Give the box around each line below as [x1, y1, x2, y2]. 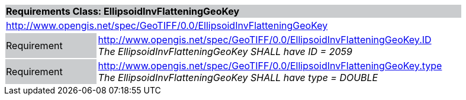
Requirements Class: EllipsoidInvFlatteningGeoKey [6, 5, 240, 17]
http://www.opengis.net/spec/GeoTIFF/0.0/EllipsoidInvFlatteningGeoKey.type [98, 60, 442, 72]
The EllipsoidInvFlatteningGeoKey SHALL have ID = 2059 [98, 46, 352, 57]
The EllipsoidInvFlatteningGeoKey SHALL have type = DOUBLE [98, 72, 378, 83]
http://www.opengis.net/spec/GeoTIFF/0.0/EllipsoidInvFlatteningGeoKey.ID [98, 34, 432, 46]
